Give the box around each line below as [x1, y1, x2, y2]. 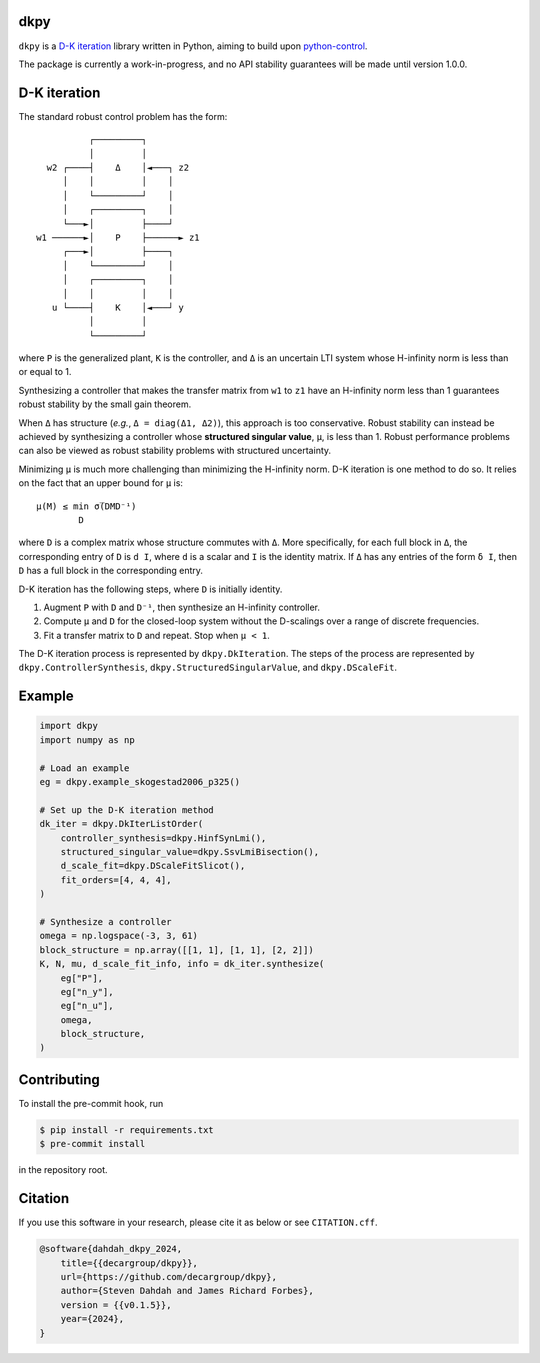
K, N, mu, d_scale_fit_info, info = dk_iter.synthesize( [39, 958, 325, 970]
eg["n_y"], [60, 986, 114, 997]
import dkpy [39, 720, 99, 732]
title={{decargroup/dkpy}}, [60, 1257, 199, 1269]
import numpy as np [39, 734, 135, 745]
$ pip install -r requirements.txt [39, 1124, 214, 1135]
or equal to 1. [18, 366, 72, 378]
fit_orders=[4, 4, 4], [60, 874, 172, 885]
